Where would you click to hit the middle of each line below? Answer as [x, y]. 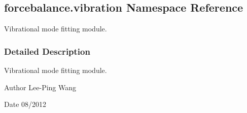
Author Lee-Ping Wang [40, 87]
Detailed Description [47, 51]
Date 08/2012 [25, 104]
